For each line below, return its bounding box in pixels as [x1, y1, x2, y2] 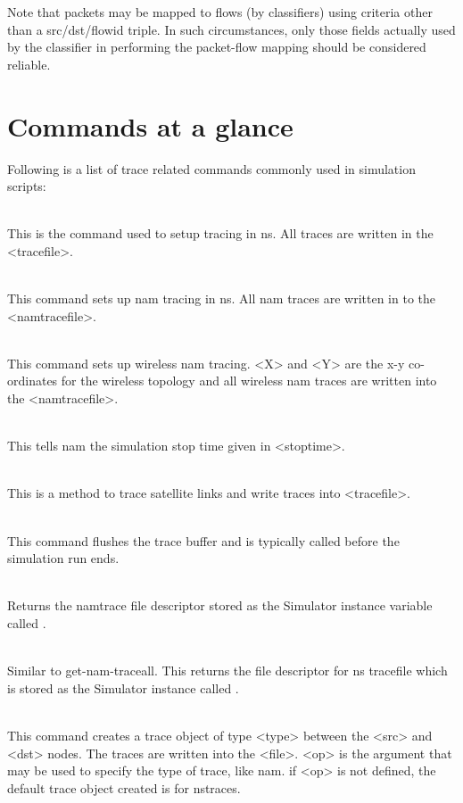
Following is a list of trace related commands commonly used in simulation [7, 159, 416, 178]
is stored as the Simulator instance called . [7, 678, 239, 697]
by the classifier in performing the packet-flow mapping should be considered [7, 37, 426, 56]
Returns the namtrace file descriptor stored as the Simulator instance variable [7, 596, 433, 615]
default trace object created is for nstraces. [7, 778, 241, 797]
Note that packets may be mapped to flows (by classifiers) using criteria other [7, 3, 433, 21]
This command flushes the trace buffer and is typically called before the [7, 531, 400, 550]
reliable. [7, 54, 51, 73]
